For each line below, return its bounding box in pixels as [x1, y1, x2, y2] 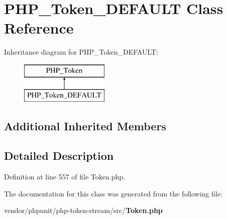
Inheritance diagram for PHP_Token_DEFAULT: [4, 47, 158, 57]
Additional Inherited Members [4, 118, 166, 134]
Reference [4, 18, 74, 38]
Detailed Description [4, 148, 114, 163]
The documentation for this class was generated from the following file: [4, 188, 222, 198]
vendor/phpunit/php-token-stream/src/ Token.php [4, 205, 163, 215]
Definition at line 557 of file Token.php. [4, 171, 125, 182]
